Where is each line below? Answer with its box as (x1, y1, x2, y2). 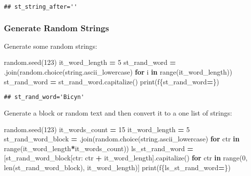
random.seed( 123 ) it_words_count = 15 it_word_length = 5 (4, 124, 190, 134)
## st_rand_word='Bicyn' (4, 94, 84, 101)
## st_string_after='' (4, 3, 78, 10)
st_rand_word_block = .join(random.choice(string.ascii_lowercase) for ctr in (4, 134, 240, 144)
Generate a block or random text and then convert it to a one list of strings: (4, 107, 232, 117)
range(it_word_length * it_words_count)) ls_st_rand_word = (4, 143, 193, 153)
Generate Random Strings (4, 21, 109, 34)
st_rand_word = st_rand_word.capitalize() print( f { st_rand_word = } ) (4, 76, 219, 86)
